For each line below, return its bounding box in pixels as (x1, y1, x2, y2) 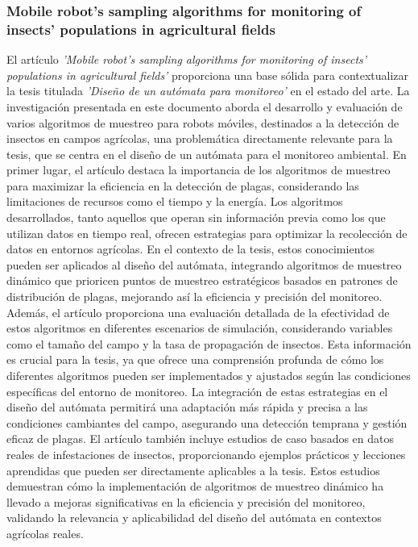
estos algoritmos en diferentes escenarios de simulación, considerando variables (6, 319, 393, 336)
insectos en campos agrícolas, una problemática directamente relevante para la (6, 130, 393, 147)
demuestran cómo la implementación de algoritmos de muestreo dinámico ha (6, 478, 384, 495)
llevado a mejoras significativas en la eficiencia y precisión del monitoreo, (6, 493, 366, 510)
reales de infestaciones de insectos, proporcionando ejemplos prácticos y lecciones (6, 445, 406, 462)
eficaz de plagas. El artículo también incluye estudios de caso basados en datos (6, 430, 395, 447)
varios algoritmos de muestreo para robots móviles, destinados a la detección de (6, 114, 399, 131)
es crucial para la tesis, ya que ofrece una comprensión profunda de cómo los (6, 351, 384, 368)
